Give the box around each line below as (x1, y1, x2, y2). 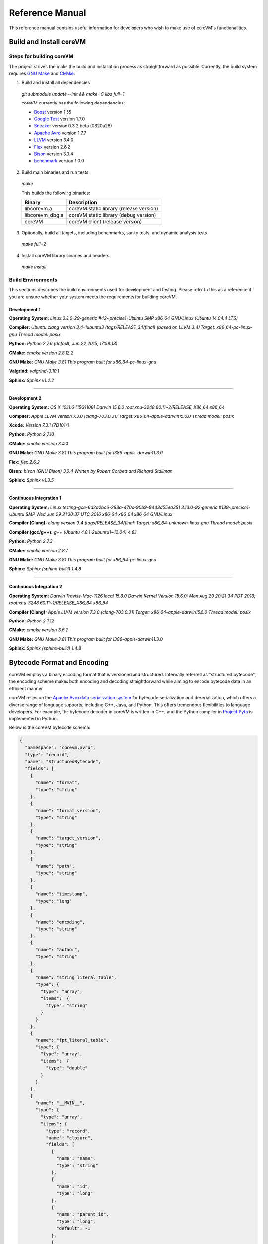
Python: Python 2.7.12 (9, 618, 54, 624)
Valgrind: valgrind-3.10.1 (9, 368, 60, 374)
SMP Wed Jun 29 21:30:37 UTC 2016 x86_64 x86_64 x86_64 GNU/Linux (25, 511, 173, 517)
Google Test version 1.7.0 (34, 116, 85, 122)
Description (68, 199, 97, 206)
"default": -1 (56, 1226, 91, 1231)
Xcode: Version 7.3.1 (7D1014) (9, 422, 70, 428)
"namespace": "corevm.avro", (25, 745, 96, 751)
